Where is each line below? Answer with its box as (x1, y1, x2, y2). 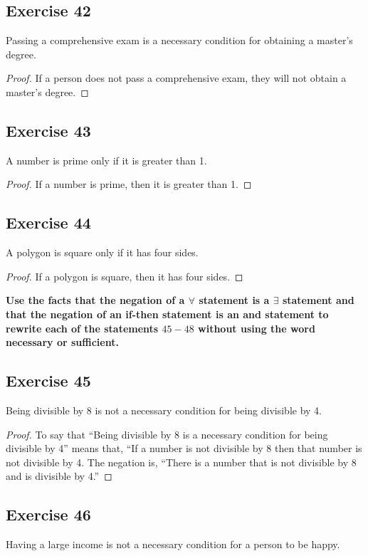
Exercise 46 (6, 503, 91, 525)
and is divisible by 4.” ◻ (6, 468, 112, 483)
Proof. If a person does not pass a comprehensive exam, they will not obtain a (6, 70, 347, 85)
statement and (282, 293, 354, 308)
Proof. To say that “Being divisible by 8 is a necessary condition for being (6, 426, 328, 441)
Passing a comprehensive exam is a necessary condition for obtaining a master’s (6, 33, 353, 48)
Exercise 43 (6, 119, 91, 141)
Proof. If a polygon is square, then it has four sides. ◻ (6, 268, 243, 283)
